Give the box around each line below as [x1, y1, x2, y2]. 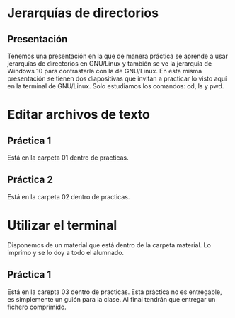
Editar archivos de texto [7, 107, 151, 123]
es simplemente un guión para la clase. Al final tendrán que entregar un [7, 295, 216, 303]
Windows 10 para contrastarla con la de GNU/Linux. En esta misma [7, 67, 202, 75]
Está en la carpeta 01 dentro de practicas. [7, 153, 129, 162]
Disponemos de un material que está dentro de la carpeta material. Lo [7, 240, 211, 249]
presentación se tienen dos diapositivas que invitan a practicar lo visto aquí [7, 74, 227, 83]
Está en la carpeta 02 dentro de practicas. [7, 192, 130, 201]
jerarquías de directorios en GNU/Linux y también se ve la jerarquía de [7, 59, 212, 68]
